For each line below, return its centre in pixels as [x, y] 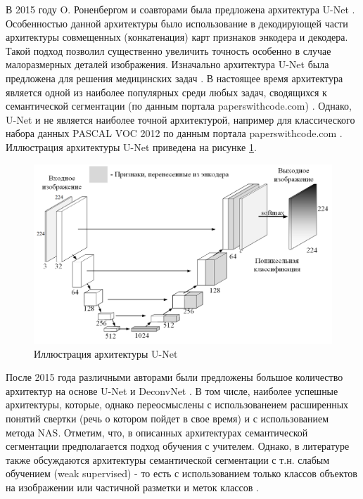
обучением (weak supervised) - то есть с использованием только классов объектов [181, 473]
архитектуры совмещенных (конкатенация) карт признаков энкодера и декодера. [177, 37]
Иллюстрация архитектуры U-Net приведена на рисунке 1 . [131, 147]
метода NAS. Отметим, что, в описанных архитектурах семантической [157, 432]
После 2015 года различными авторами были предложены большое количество [174, 377]
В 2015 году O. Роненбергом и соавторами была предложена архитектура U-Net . [180, 9]
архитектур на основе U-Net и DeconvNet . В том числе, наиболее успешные [172, 390]
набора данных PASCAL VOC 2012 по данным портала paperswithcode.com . [174, 133]
